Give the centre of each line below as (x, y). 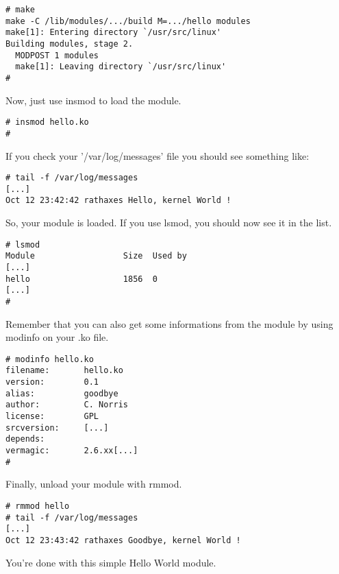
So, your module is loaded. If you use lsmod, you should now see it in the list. (169, 223)
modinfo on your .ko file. (57, 337)
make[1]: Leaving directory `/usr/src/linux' (121, 67)
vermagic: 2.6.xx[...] (72, 451)
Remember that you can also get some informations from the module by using (169, 323)
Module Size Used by (96, 256)
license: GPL (52, 417)
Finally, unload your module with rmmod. (94, 484)
